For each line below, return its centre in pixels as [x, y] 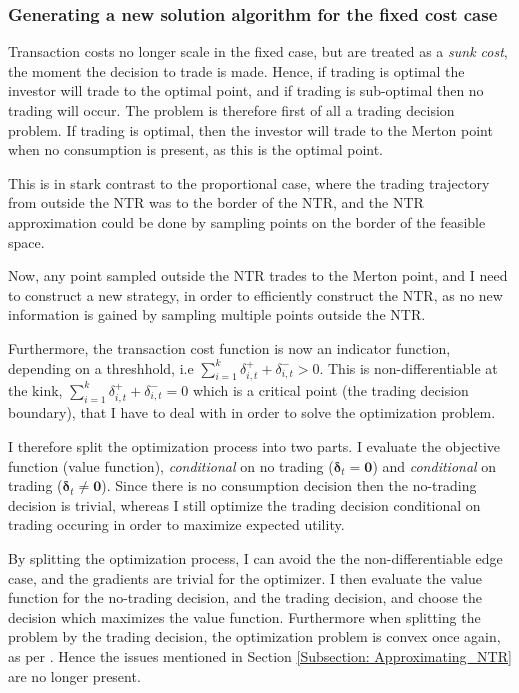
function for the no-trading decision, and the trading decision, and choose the [245, 597]
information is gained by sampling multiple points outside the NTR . [217, 314]
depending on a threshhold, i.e [101, 367]
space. [26, 241]
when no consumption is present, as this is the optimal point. [196, 149]
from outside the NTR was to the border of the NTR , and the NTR [216, 202]
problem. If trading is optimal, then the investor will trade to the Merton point [250, 129]
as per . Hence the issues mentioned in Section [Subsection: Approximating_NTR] [260, 655]
